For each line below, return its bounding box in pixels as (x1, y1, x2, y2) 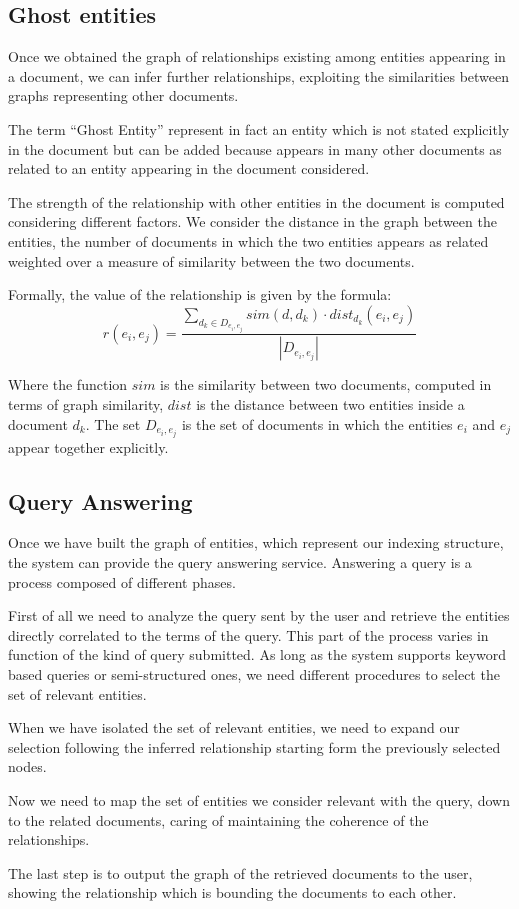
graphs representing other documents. (8, 85, 239, 106)
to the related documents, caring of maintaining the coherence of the (8, 809, 429, 830)
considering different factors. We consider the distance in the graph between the (8, 211, 497, 232)
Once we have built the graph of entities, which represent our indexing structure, (8, 532, 504, 553)
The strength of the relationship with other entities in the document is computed (8, 191, 505, 212)
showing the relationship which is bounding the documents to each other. (8, 882, 457, 903)
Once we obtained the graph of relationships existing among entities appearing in (8, 46, 506, 67)
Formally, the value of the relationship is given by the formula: (8, 284, 392, 305)
